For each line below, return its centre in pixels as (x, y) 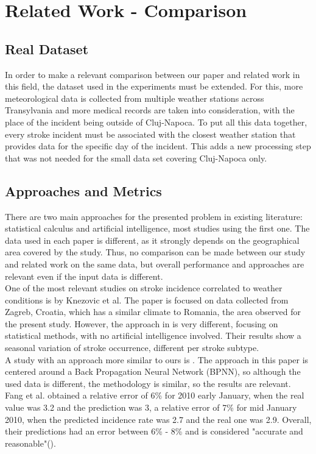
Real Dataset (47, 48)
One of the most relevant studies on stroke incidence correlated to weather (144, 288)
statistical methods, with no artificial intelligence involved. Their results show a (153, 335)
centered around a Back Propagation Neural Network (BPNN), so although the (153, 371)
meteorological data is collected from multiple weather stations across (135, 98)
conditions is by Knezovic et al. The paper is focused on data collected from (147, 300)
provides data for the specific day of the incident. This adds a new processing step (158, 146)
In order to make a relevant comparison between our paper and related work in (153, 74)
